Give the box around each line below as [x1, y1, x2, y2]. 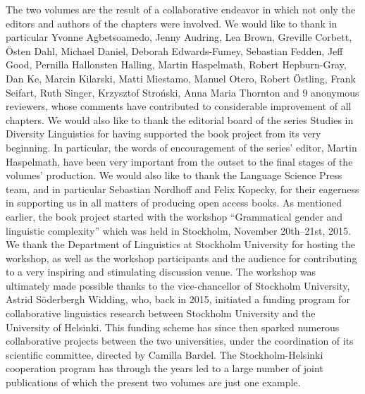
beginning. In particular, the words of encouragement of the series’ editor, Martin [6, 140, 357, 154]
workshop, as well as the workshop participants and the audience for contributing [6, 250, 357, 265]
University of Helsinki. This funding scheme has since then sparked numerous [6, 319, 340, 334]
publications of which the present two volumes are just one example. [6, 375, 301, 390]
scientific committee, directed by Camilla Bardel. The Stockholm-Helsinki [6, 347, 323, 362]
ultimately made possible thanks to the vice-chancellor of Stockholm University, [6, 278, 350, 293]
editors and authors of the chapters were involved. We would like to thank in [6, 16, 338, 30]
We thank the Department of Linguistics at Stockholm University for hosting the [6, 237, 355, 252]
